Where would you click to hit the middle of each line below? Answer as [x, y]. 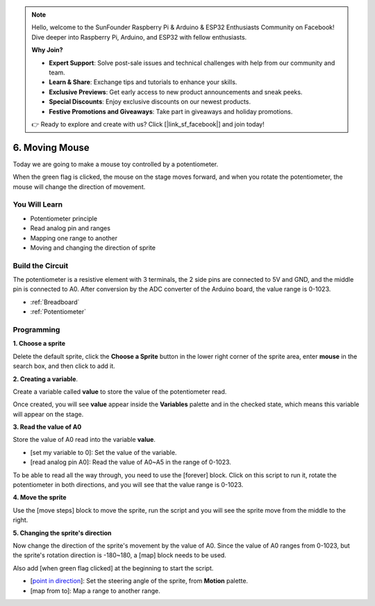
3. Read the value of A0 [47, 427]
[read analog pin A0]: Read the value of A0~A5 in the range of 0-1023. [131, 462]
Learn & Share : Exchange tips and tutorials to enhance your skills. [143, 82]
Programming [36, 329]
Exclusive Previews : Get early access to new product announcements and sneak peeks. [176, 92]
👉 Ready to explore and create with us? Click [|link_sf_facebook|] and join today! [148, 124]
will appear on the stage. [48, 414]
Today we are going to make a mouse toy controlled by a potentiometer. [116, 164]
